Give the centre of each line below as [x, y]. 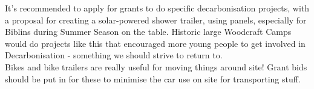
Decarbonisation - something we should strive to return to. [114, 55]
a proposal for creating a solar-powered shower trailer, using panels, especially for [156, 20]
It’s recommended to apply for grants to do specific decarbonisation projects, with [157, 8]
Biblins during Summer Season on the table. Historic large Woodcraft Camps [148, 32]
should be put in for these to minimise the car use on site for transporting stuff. [153, 78]
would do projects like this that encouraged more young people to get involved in [155, 43]
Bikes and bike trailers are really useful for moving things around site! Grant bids [156, 66]
